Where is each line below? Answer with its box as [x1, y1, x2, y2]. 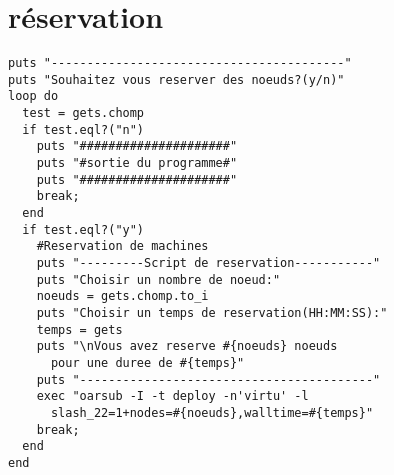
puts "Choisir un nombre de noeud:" [36, 272, 281, 287]
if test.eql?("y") [22, 222, 145, 237]
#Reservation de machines [36, 239, 209, 254]
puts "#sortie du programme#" [36, 156, 238, 171]
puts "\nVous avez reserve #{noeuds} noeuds [36, 339, 338, 354]
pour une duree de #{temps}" [50, 355, 245, 370]
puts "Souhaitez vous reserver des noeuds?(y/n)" [8, 72, 345, 87]
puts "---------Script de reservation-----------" [36, 256, 381, 270]
